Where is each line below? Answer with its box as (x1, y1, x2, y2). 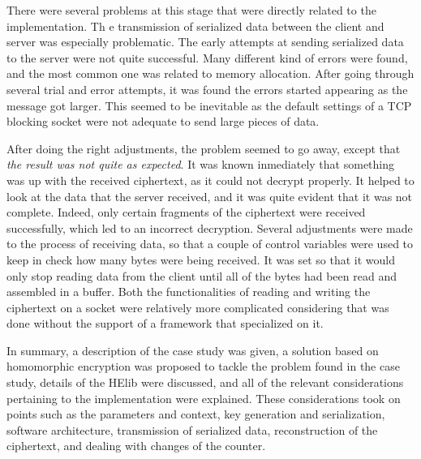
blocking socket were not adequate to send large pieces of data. (6, 113, 320, 130)
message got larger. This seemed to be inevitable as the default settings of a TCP (6, 97, 412, 114)
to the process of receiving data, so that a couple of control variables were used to (6, 235, 414, 252)
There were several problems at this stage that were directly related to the (6, 2, 376, 18)
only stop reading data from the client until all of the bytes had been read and (6, 267, 397, 284)
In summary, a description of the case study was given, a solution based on (6, 341, 379, 358)
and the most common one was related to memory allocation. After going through (6, 65, 415, 82)
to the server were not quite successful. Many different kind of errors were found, (6, 49, 408, 66)
